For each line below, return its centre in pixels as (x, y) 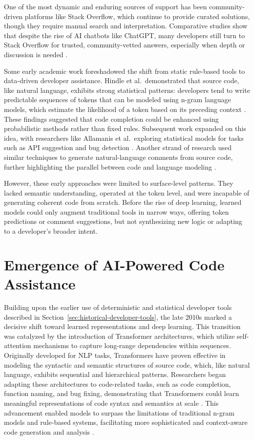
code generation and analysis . (49, 431)
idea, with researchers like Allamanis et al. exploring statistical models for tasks (124, 138)
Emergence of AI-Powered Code (114, 264)
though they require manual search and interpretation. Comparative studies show (126, 26)
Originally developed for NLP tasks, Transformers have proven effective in (115, 355)
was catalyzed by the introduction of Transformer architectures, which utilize (119, 336)
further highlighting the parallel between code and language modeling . (110, 166)
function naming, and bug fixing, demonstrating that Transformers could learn (122, 393)
